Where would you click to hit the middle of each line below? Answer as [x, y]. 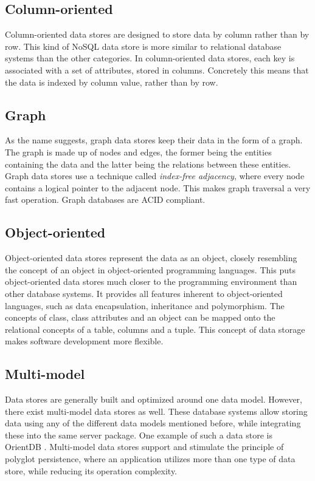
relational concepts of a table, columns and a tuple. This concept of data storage [155, 329]
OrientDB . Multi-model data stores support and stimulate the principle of [144, 447]
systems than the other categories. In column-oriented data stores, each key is [150, 58]
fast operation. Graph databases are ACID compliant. [105, 200]
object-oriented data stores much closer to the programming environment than [151, 281]
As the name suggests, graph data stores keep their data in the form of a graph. [154, 140]
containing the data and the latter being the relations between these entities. [148, 164]
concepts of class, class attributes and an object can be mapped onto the [140, 317]
